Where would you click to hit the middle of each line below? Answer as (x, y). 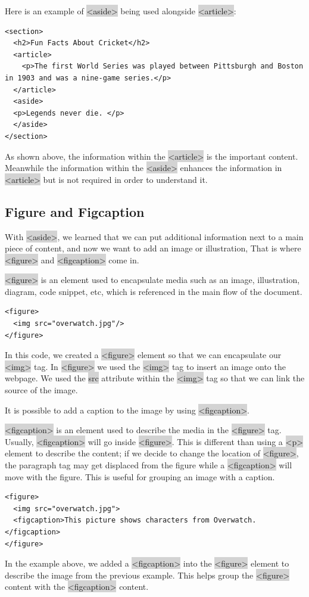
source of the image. (41, 390)
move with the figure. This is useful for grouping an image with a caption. (140, 476)
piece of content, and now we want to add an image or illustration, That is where (153, 248)
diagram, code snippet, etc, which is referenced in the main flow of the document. (154, 291)
